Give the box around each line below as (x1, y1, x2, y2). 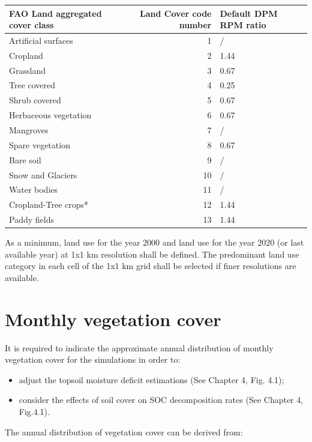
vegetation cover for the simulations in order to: (5, 353, 181, 366)
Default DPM (220, 7, 278, 19)
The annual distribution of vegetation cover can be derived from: (5, 425, 243, 438)
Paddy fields (9, 213, 54, 226)
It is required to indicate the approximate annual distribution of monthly (5, 341, 274, 354)
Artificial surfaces (9, 34, 73, 46)
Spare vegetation (9, 138, 70, 151)
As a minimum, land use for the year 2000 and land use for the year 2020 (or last (5, 236, 304, 249)
